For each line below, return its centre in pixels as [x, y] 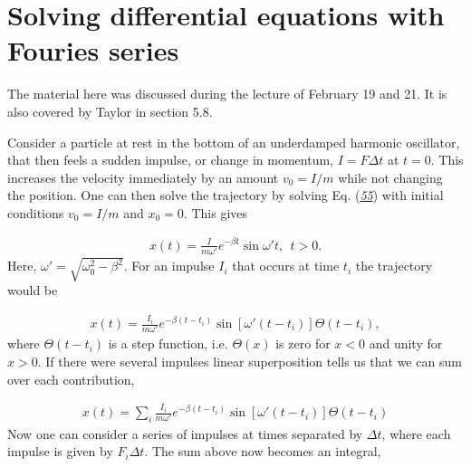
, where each [416, 433]
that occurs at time [286, 266]
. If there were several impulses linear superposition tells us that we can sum [250, 361]
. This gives [215, 212]
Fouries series [93, 50]
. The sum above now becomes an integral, [263, 451]
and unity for [406, 343]
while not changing [390, 177]
